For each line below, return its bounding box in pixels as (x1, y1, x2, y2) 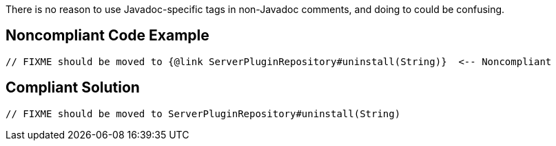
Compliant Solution (6, 79, 140, 97)
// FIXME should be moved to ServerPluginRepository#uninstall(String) (6, 108, 401, 119)
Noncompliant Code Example (6, 27, 209, 45)
